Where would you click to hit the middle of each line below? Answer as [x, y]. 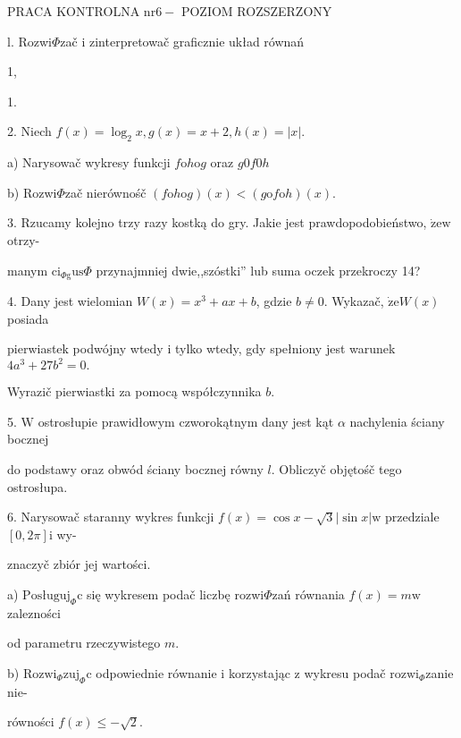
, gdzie [274, 301]
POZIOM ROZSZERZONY [256, 11]
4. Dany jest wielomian [70, 301]
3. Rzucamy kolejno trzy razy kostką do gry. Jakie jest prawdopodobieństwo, [217, 222]
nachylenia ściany [397, 421]
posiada [28, 318]
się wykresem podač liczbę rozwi [176, 594]
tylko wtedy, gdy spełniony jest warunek [285, 348]
